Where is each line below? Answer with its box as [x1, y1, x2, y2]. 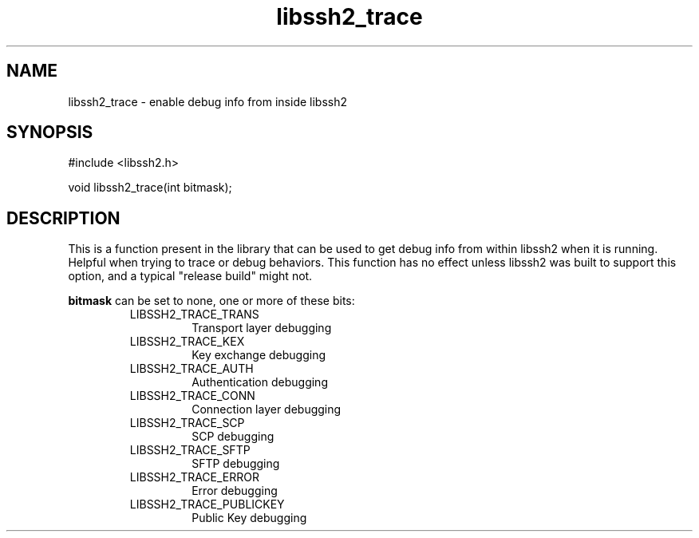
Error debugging [192, 484, 278, 498]
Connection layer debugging [192, 402, 342, 417]
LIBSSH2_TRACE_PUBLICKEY [129, 497, 285, 512]
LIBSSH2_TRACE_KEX [129, 334, 245, 349]
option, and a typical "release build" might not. [68, 269, 313, 283]
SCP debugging [192, 429, 274, 444]
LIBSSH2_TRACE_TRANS [129, 307, 259, 322]
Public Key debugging [192, 511, 307, 525]
